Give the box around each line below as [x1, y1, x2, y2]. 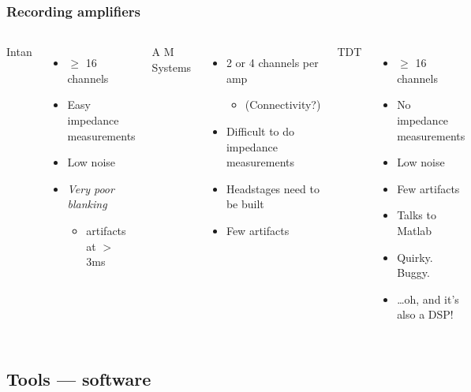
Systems [151, 58, 192, 75]
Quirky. [397, 248, 433, 265]
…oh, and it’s [397, 290, 459, 307]
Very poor [67, 180, 114, 196]
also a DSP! [397, 306, 454, 323]
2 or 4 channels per [226, 54, 319, 71]
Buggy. [397, 264, 430, 281]
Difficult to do [226, 123, 295, 139]
